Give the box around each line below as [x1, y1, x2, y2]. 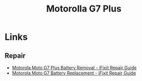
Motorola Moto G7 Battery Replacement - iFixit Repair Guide [12, 70, 136, 76]
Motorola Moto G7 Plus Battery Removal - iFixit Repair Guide [12, 65, 137, 70]
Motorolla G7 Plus [46, 3, 121, 15]
